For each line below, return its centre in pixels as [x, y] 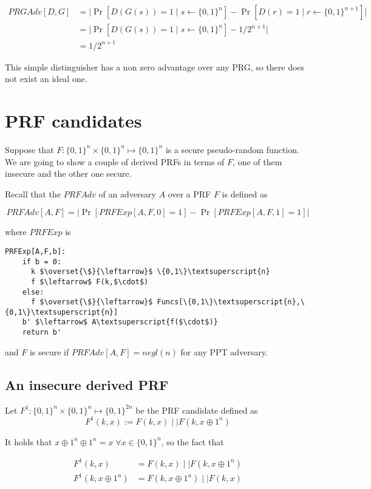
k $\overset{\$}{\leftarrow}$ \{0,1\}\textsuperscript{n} [150, 272]
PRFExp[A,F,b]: [36, 251]
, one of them [257, 161]
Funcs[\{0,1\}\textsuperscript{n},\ [231, 302]
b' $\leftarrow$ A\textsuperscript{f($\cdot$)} [120, 322]
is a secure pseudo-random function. [232, 149]
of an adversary [127, 193]
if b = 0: [42, 262]
